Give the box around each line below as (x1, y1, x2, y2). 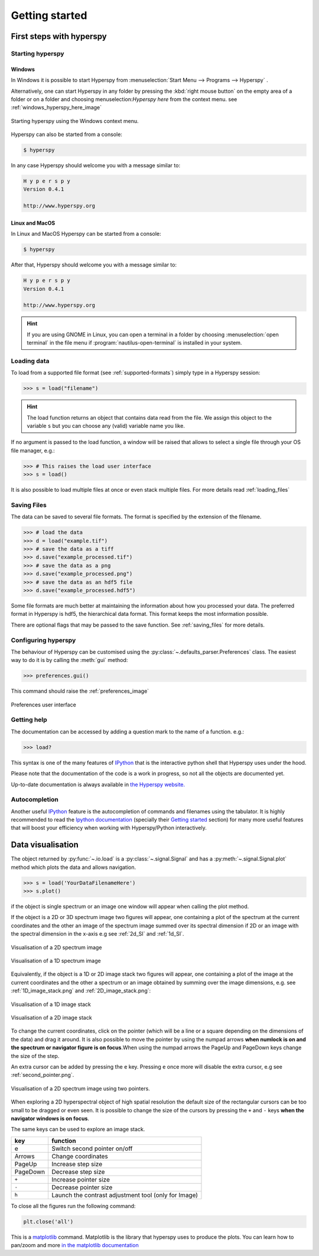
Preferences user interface (11, 701, 76, 708)
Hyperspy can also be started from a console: (11, 131, 122, 138)
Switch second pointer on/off (51, 1144, 133, 1153)
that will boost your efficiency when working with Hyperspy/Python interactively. (11, 825, 207, 832)
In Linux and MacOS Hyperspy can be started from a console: (11, 231, 162, 238)
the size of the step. (11, 1052, 60, 1059)
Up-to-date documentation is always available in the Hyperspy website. (11, 781, 185, 788)
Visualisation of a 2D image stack (11, 1014, 92, 1021)
